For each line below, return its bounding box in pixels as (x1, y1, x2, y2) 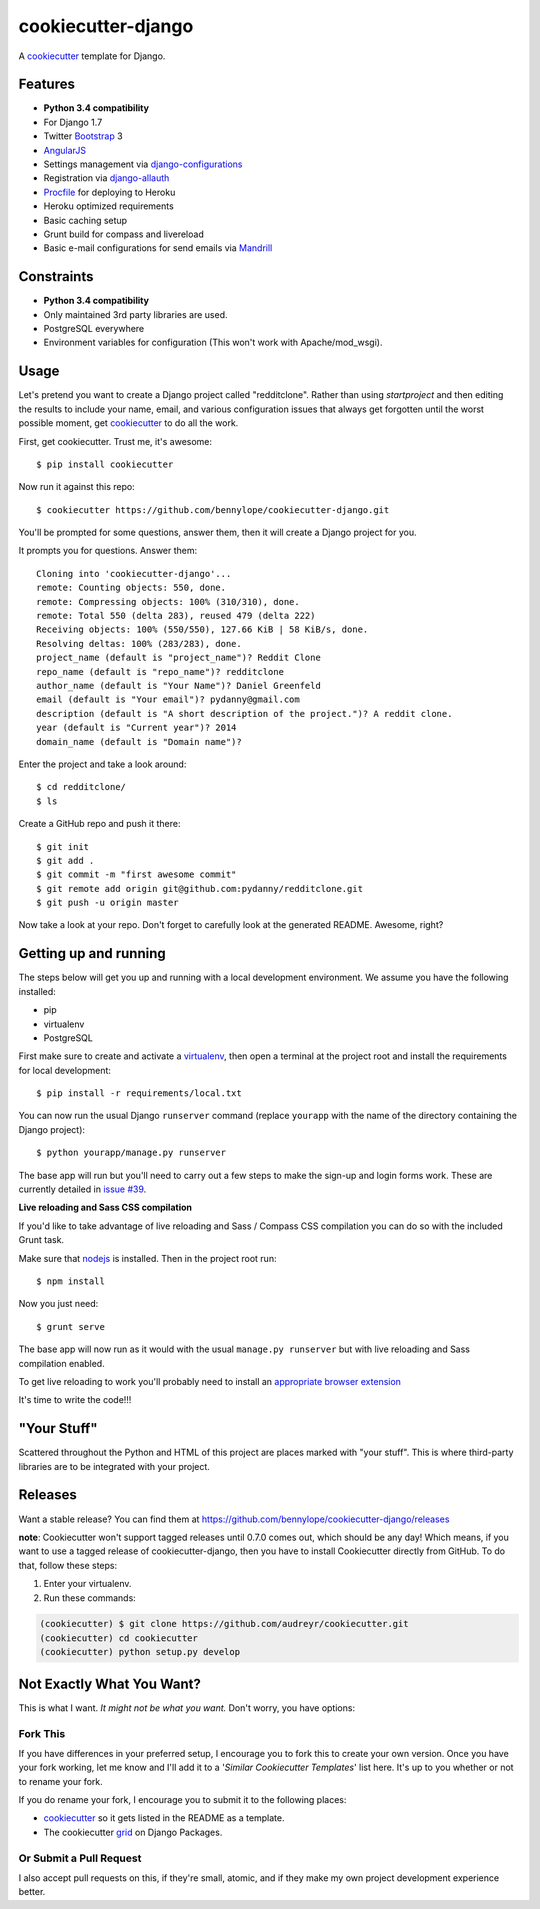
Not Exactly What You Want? (18, 1675, 202, 1692)
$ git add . (36, 855, 95, 866)
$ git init (36, 841, 90, 852)
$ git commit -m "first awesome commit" (36, 869, 237, 880)
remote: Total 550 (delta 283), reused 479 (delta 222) (36, 610, 316, 622)
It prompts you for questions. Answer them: (18, 545, 198, 557)
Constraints (18, 268, 94, 285)
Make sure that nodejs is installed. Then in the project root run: (18, 1252, 277, 1264)
